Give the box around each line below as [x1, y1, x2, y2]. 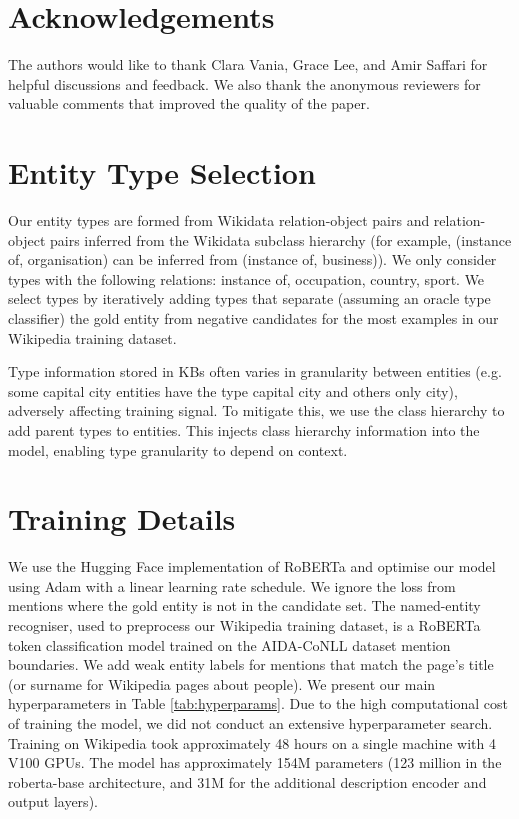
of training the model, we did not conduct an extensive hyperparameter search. [8, 713, 493, 734]
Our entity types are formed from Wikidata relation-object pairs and [8, 210, 430, 231]
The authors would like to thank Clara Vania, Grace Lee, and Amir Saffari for [8, 54, 488, 75]
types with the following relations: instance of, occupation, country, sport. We [8, 268, 485, 289]
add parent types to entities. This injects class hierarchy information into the [8, 419, 480, 440]
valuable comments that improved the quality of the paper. [8, 93, 370, 114]
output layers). [8, 791, 98, 812]
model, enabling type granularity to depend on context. [8, 439, 348, 460]
